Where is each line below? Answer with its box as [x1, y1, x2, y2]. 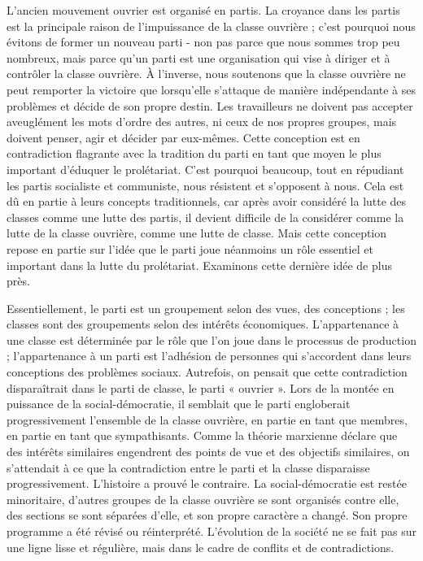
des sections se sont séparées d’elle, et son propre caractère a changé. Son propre [7, 507, 408, 524]
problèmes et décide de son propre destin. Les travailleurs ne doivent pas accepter [7, 97, 413, 114]
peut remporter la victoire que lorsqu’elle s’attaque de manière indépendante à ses [7, 80, 416, 98]
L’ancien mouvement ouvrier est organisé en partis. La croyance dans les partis [7, 2, 400, 18]
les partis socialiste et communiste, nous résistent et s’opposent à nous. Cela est [7, 176, 404, 194]
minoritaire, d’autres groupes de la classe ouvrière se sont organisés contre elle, [7, 490, 399, 507]
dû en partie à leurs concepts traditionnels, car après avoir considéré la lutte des [7, 193, 407, 210]
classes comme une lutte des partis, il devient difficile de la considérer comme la [7, 208, 404, 225]
